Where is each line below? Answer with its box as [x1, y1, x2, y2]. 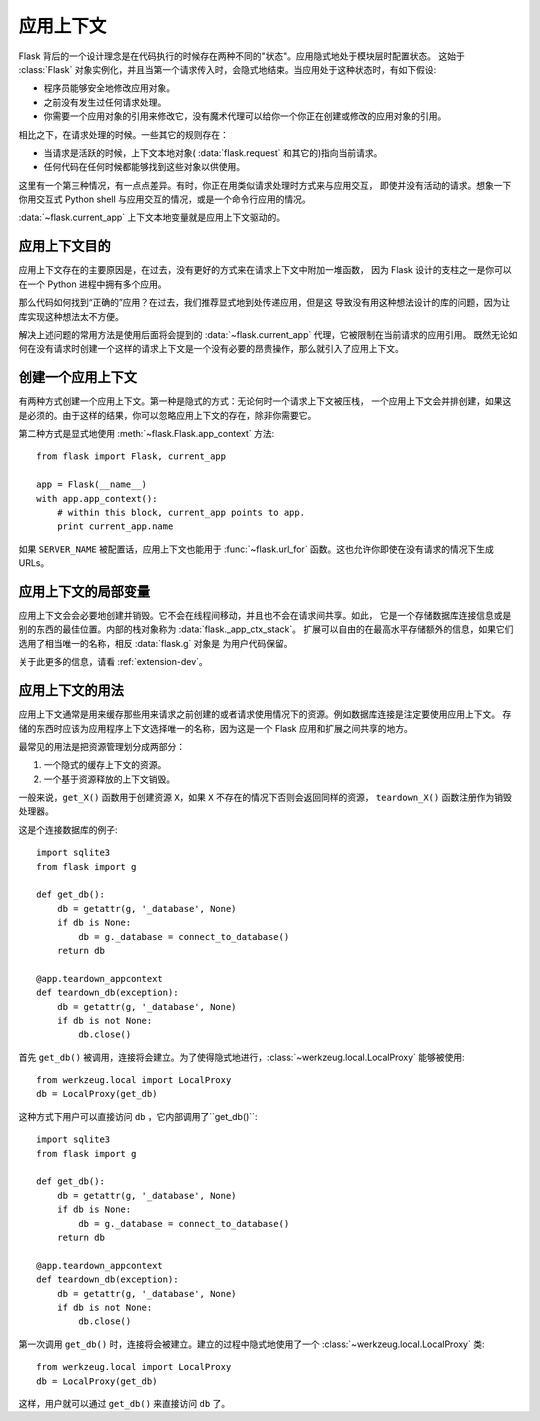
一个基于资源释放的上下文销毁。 [43, 773, 175, 785]
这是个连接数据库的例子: [18, 823, 119, 835]
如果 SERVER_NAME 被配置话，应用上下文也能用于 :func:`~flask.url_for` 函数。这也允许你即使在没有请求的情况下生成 [18, 543, 495, 555]
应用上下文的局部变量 [18, 583, 150, 600]
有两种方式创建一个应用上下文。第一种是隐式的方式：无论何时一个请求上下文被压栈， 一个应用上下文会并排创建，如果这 [18, 395, 512, 407]
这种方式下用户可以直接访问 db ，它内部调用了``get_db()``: [18, 1110, 258, 1122]
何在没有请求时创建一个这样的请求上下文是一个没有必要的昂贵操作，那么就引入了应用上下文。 [18, 343, 404, 355]
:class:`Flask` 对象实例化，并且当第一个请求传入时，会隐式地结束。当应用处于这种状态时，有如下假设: [18, 63, 437, 75]
